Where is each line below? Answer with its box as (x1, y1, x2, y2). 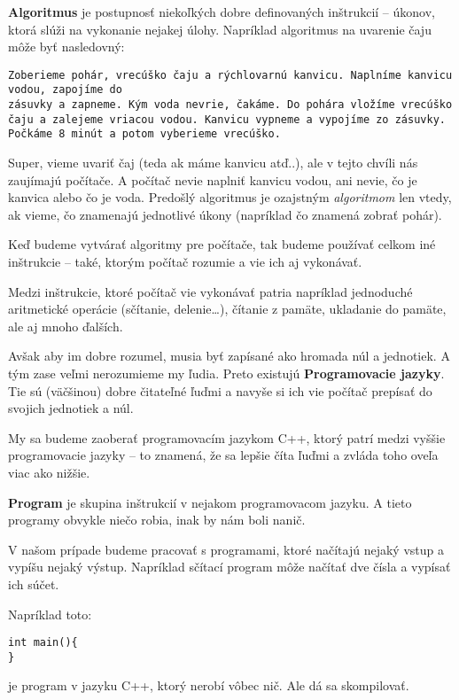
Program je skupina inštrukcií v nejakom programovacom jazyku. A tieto (8, 493, 412, 511)
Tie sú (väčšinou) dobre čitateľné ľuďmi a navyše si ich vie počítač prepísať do (8, 381, 432, 400)
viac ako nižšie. (8, 463, 90, 481)
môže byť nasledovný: (8, 37, 125, 56)
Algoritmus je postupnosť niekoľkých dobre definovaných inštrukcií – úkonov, (8, 3, 435, 20)
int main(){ (8, 636, 78, 649)
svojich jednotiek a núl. (8, 399, 134, 417)
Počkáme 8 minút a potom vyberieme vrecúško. (8, 128, 281, 141)
